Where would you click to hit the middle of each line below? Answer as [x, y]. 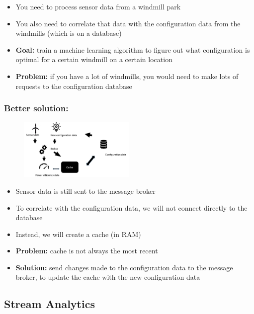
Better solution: [36, 108]
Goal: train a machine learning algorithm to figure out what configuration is [133, 49]
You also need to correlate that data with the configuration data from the [128, 23]
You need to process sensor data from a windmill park [98, 6]
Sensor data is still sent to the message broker [85, 191]
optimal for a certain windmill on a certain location [94, 59]
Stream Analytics [49, 304]
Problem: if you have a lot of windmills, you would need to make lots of [127, 76]
